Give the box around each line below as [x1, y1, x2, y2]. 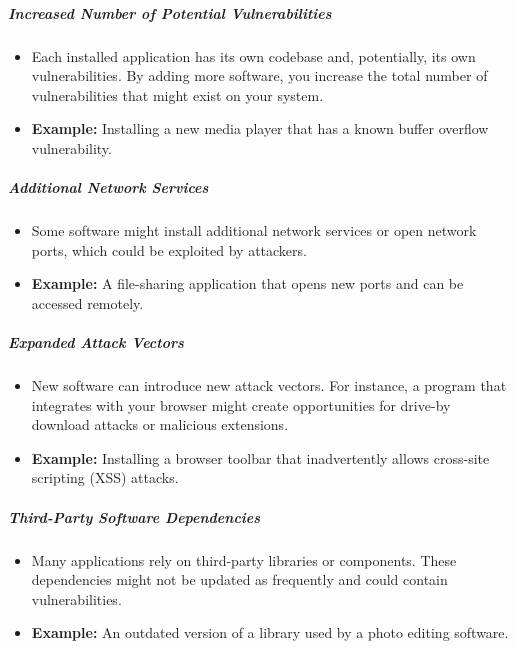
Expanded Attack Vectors [8, 332, 184, 353]
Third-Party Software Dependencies [8, 506, 261, 527]
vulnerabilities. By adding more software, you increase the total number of [31, 65, 488, 86]
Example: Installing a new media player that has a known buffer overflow [31, 118, 489, 139]
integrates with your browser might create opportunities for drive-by [31, 394, 451, 415]
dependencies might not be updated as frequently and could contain [31, 569, 448, 590]
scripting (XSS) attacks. [31, 467, 179, 488]
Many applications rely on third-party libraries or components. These [31, 549, 457, 570]
